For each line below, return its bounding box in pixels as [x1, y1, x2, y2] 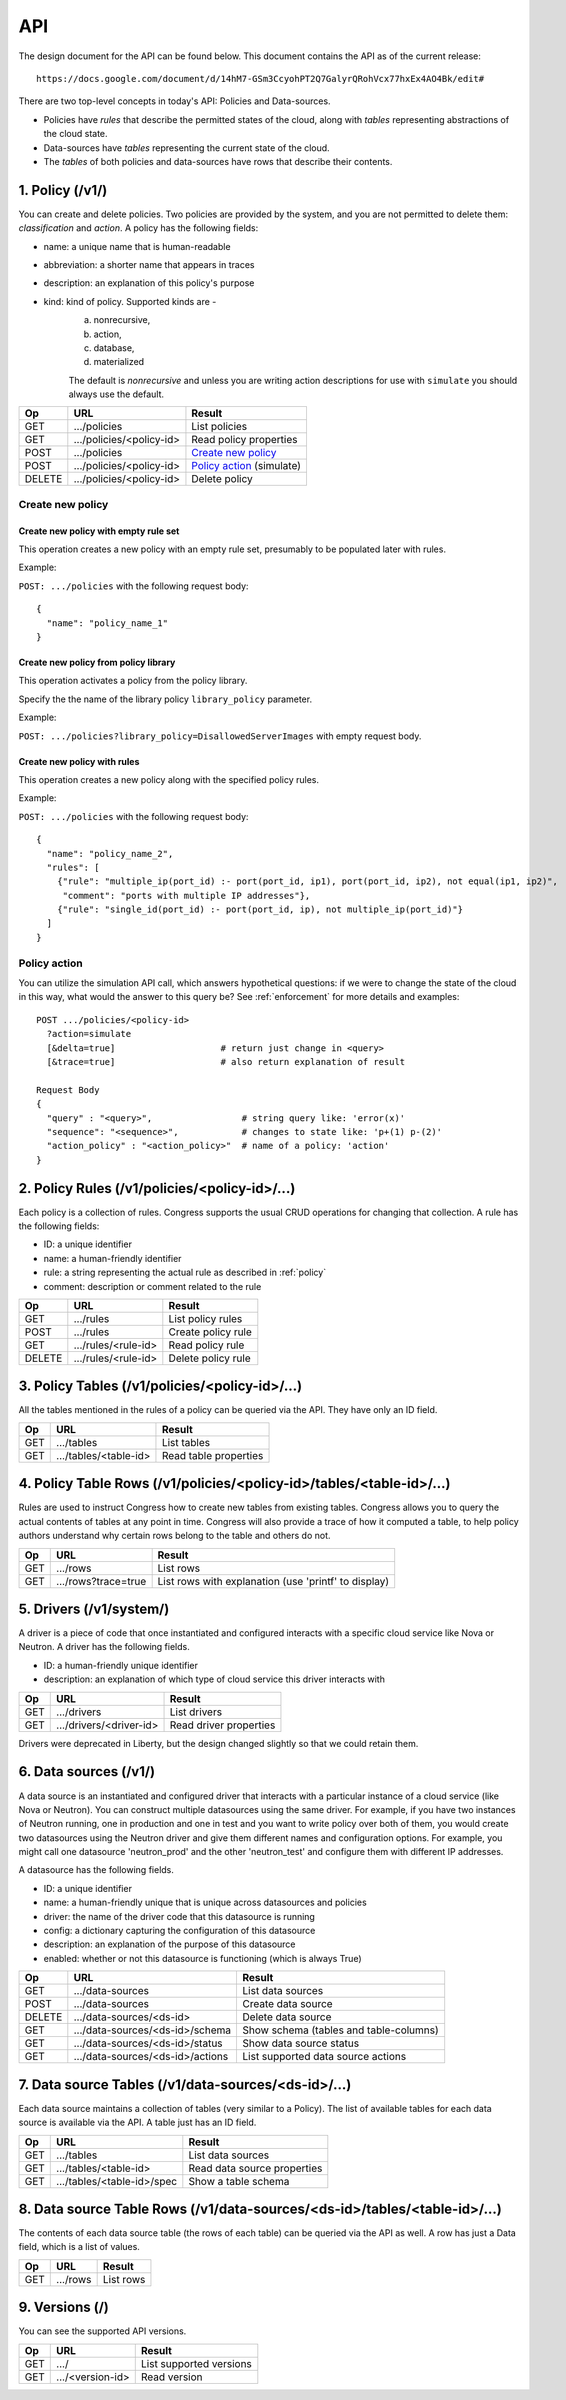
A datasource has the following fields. [18, 1864, 175, 1876]
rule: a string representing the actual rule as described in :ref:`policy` [43, 1266, 327, 1279]
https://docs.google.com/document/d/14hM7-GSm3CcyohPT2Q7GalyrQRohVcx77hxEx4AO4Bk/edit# [36, 73, 485, 84]
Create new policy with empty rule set [18, 525, 180, 537]
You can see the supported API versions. [18, 2325, 187, 2337]
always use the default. [68, 388, 165, 400]
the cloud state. [43, 128, 109, 140]
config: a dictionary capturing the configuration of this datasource [43, 1925, 316, 1937]
